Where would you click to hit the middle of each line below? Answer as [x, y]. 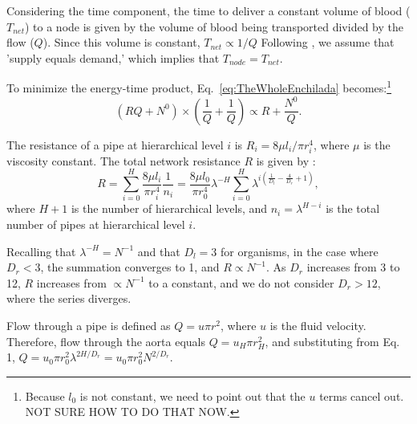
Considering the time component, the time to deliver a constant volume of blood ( [208, 10]
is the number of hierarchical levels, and [169, 208]
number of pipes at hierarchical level [96, 224]
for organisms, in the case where [300, 251]
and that [159, 251]
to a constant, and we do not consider [241, 282]
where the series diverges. [69, 298]
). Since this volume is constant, [121, 42]
